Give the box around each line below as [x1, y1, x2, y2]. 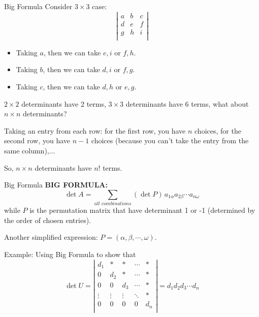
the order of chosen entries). [4, 214, 91, 225]
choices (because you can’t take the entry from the [91, 135, 249, 146]
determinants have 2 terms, [21, 98, 106, 109]
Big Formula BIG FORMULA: [4, 179, 108, 190]
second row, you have [4, 135, 70, 146]
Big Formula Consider [4, 1, 73, 11]
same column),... [4, 145, 55, 156]
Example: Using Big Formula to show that [4, 248, 136, 259]
